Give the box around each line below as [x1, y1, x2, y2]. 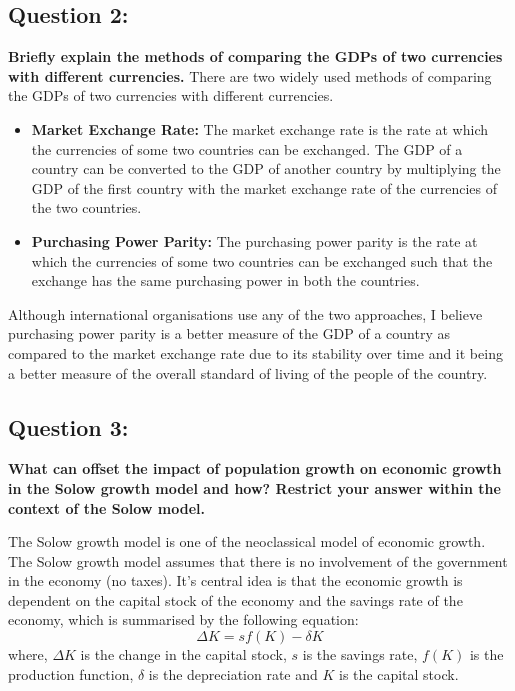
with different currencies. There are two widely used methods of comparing [8, 65, 492, 86]
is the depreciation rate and [148, 663, 318, 684]
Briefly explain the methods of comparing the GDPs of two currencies [8, 46, 503, 67]
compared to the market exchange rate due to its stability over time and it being [8, 342, 503, 363]
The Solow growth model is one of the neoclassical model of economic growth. [8, 531, 486, 552]
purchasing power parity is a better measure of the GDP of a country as [8, 323, 451, 344]
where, [8, 644, 48, 665]
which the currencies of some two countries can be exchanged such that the [31, 250, 493, 271]
